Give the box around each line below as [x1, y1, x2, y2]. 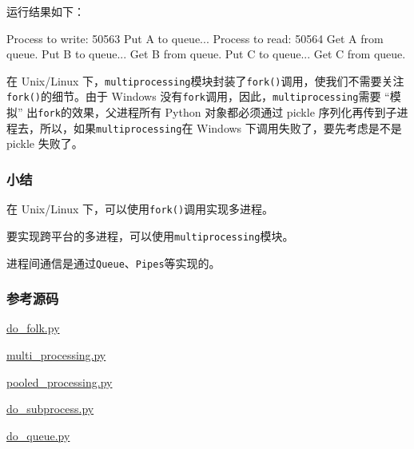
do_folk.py [6, 320, 60, 336]
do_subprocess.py [6, 400, 94, 417]
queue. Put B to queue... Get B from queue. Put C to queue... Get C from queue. [6, 46, 406, 62]
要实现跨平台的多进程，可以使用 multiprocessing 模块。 [6, 227, 294, 244]
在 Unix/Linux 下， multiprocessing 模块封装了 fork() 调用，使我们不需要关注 [6, 72, 404, 89]
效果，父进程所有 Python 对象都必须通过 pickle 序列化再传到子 [71, 104, 397, 121]
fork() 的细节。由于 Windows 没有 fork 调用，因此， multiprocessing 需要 [6, 88, 381, 105]
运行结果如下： [6, 3, 85, 19]
